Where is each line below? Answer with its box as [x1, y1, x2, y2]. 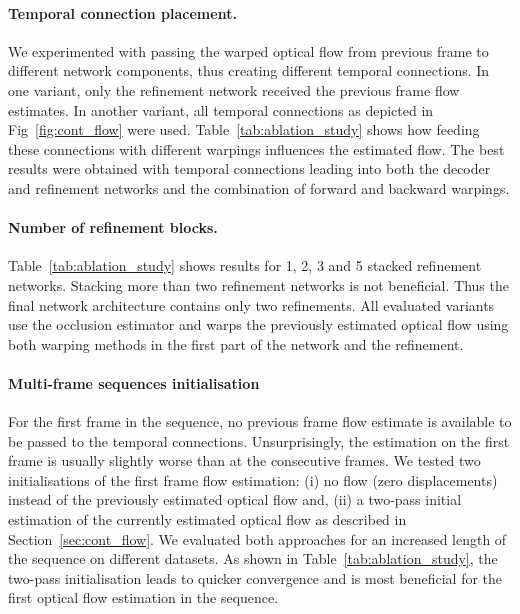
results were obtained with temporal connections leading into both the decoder [8, 158, 491, 179]
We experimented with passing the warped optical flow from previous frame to [8, 40, 489, 61]
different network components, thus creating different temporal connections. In [8, 60, 490, 81]
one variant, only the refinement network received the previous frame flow [8, 79, 460, 100]
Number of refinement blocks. [8, 217, 218, 238]
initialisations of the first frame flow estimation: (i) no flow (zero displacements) [8, 469, 498, 490]
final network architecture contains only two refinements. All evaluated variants [8, 294, 495, 315]
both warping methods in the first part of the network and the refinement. [8, 333, 464, 354]
